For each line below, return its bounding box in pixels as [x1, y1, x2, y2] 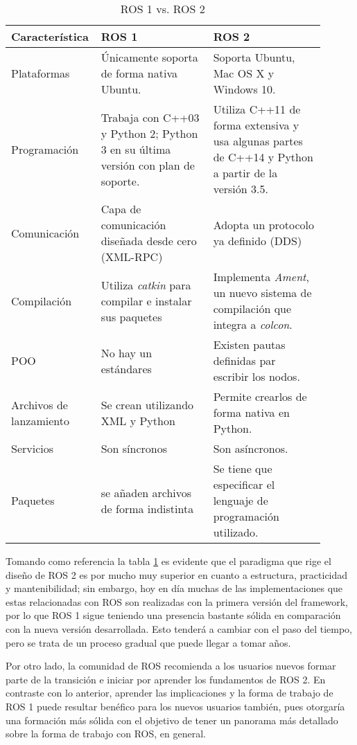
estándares [101, 360, 152, 377]
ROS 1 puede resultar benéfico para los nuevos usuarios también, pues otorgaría [6, 699, 345, 713]
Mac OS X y [213, 65, 275, 81]
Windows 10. [213, 81, 276, 97]
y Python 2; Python [101, 125, 198, 141]
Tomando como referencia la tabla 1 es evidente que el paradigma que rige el [6, 554, 331, 568]
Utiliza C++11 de [213, 101, 301, 117]
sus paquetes [101, 308, 162, 325]
